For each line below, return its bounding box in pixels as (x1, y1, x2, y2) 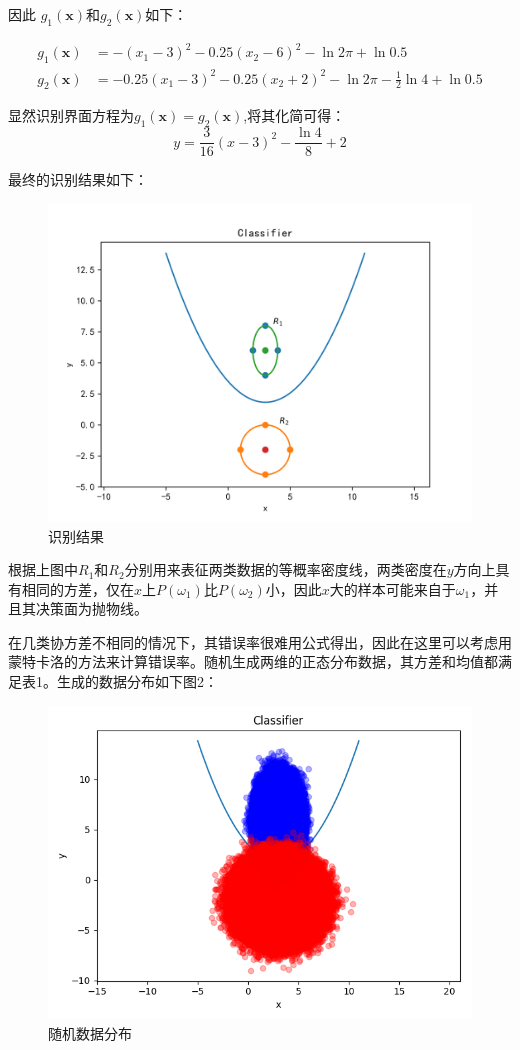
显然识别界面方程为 (8, 105, 134, 126)
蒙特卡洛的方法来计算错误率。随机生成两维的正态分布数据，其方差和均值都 (8, 651, 498, 672)
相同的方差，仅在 (21, 578, 134, 599)
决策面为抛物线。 (35, 598, 148, 619)
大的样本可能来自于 (329, 578, 456, 599)
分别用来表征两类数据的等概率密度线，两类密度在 (124, 559, 447, 580)
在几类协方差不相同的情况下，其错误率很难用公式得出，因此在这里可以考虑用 (8, 631, 512, 652)
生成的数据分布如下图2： (56, 671, 218, 692)
